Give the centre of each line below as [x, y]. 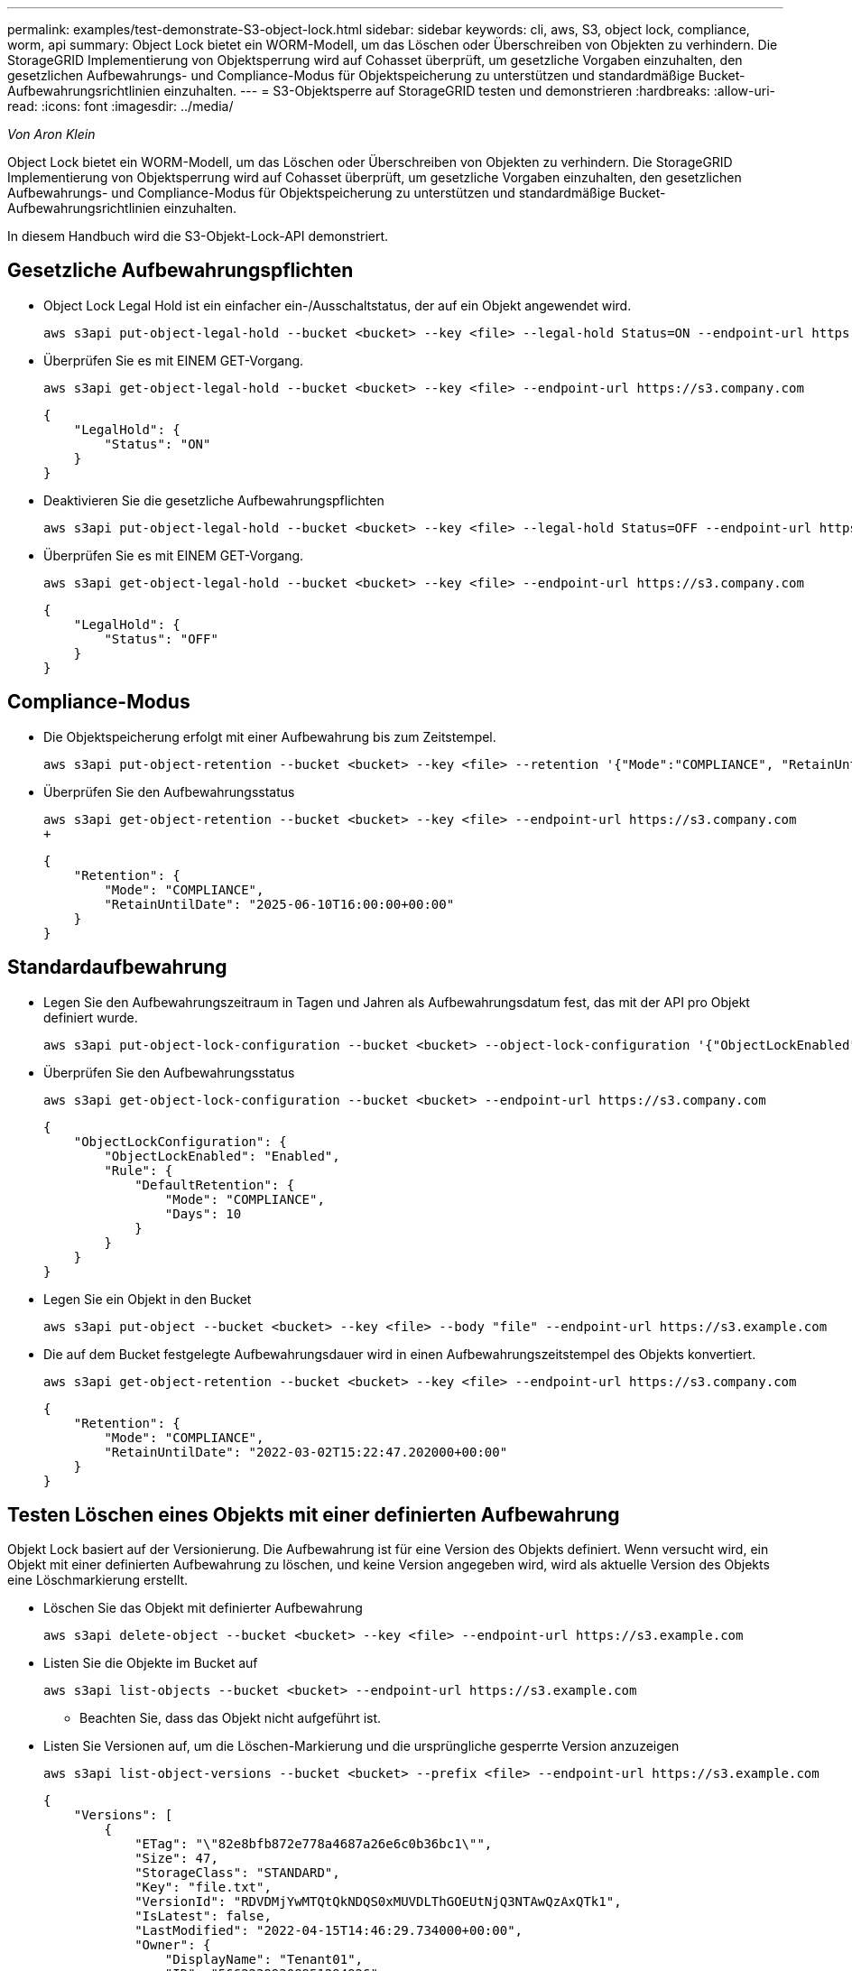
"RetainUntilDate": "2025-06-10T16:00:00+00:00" [279, 904]
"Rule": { [139, 1170]
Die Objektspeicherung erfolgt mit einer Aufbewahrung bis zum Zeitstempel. [270, 736]
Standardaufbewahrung [117, 967]
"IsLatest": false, [203, 1916]
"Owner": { [173, 1945]
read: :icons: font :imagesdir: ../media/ [120, 106]
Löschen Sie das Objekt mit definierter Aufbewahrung [203, 1608]
